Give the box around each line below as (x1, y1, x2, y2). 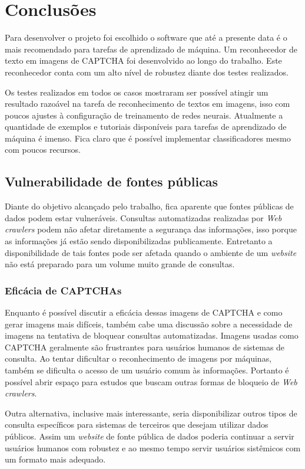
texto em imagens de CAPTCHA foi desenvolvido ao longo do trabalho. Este (5, 54, 282, 67)
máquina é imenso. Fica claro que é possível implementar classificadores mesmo (5, 132, 291, 144)
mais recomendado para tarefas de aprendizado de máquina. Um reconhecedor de (5, 42, 297, 55)
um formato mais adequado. (5, 453, 106, 465)
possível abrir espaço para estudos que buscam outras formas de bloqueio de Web (5, 375, 297, 388)
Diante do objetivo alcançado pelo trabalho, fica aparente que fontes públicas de (5, 200, 294, 212)
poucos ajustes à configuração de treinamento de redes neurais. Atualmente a (5, 109, 283, 121)
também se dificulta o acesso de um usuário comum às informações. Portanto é (5, 364, 289, 376)
